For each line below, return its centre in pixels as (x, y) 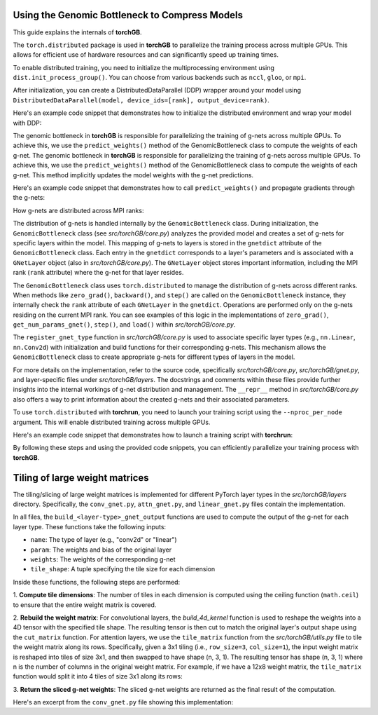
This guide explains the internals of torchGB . (78, 32)
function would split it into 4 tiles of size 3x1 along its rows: (98, 676)
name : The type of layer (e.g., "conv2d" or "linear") (104, 540)
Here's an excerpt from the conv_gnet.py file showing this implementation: (123, 702)
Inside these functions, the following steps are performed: (97, 582)
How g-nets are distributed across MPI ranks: (78, 210)
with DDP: (27, 123)
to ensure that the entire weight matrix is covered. (85, 605)
